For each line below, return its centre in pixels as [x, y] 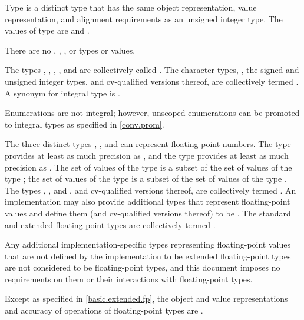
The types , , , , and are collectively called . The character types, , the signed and [152, 70]
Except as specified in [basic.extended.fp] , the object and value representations [146, 299]
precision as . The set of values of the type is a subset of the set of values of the [148, 167]
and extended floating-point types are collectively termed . [110, 224]
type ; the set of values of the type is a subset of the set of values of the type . [146, 179]
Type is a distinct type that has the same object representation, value [131, 7]
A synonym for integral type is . [62, 93]
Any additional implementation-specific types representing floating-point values [148, 244]
